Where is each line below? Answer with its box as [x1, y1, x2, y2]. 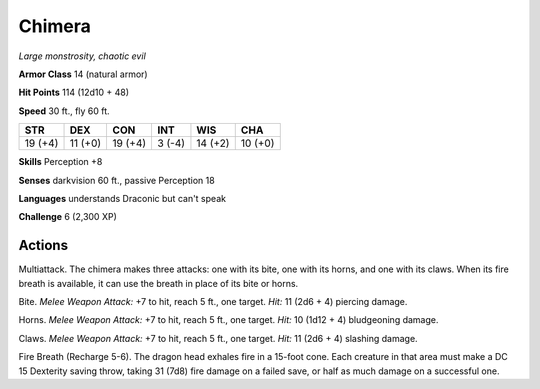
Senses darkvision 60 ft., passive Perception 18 [18, 174, 215, 186]
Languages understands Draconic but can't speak [18, 192, 227, 204]
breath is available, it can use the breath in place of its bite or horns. [18, 277, 299, 289]
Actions [18, 237, 69, 254]
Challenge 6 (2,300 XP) [18, 211, 117, 223]
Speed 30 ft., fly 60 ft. [18, 105, 110, 117]
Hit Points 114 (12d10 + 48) [18, 86, 130, 99]
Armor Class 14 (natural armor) [18, 68, 149, 80]
